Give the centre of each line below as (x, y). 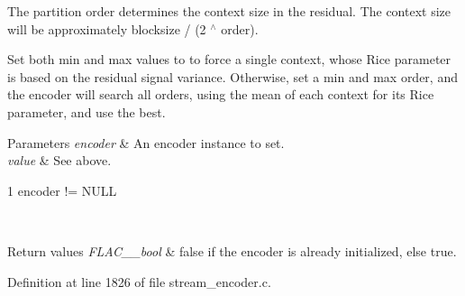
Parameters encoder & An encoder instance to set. (146, 142)
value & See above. (59, 160)
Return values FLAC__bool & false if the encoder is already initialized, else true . (232, 250)
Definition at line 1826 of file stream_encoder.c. (139, 281)
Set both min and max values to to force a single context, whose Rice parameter (229, 59)
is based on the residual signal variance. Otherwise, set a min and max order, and (232, 76)
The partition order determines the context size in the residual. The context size (229, 11)
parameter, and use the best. (87, 111)
